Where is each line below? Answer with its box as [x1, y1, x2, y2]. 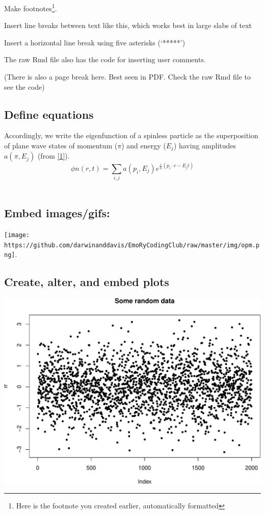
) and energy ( [121, 140, 166, 151]
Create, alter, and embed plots [4, 274, 169, 290]
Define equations [4, 106, 94, 122]
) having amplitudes [173, 140, 236, 151]
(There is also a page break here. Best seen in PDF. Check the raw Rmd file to [4, 71, 251, 82]
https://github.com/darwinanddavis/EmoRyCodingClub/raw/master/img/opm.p [4, 241, 260, 249]
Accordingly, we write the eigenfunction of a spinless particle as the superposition [4, 130, 258, 141]
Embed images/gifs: [4, 205, 110, 221]
